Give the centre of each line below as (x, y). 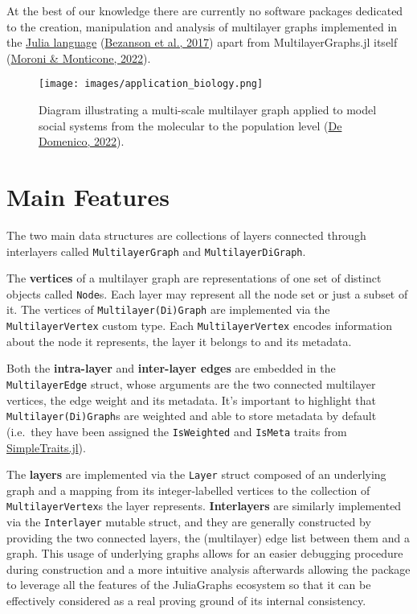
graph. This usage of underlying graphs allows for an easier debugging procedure (205, 553)
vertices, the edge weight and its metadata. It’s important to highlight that (191, 400)
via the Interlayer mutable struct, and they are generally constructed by (189, 521)
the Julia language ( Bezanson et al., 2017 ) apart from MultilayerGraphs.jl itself (202, 42)
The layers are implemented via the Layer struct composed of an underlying (196, 474)
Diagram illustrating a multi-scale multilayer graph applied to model (208, 110)
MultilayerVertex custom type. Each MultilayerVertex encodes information (199, 326)
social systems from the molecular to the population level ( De (190, 125)
